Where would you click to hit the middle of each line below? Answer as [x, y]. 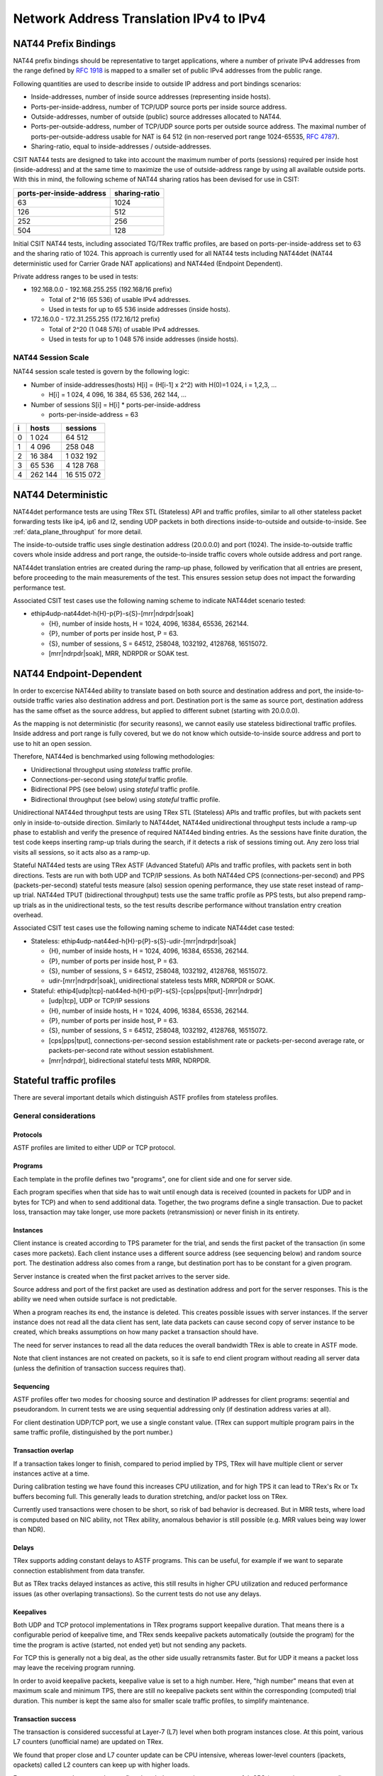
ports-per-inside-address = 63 [93, 414]
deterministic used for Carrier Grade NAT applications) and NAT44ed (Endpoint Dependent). [148, 264]
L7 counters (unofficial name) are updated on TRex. [88, 1742]
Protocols [28, 1135]
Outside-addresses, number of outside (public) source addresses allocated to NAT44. [156, 117]
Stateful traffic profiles [65, 1081]
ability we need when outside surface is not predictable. [95, 1299]
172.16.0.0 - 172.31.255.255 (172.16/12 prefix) [95, 319]
